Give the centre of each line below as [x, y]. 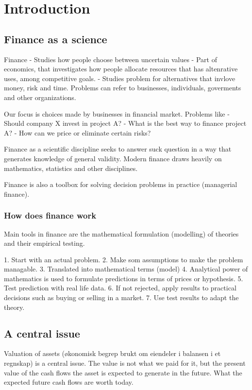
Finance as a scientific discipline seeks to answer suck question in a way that [118, 149]
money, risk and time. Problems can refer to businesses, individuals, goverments [123, 88]
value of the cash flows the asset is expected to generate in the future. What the [123, 372]
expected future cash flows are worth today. [69, 382]
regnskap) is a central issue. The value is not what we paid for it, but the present [125, 363]
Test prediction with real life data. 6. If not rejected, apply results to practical [120, 288]
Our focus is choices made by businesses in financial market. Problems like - [117, 113]
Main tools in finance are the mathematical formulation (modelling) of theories [121, 233]
